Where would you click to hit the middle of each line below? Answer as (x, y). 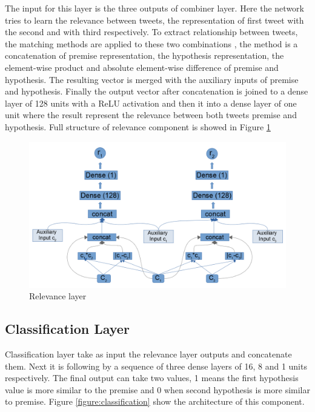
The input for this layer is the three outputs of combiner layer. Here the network (154, 8)
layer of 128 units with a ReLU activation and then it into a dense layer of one (151, 103)
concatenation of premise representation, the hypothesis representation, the (144, 55)
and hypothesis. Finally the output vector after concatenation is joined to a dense (157, 91)
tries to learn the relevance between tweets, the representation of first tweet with (154, 20)
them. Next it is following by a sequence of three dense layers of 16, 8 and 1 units (156, 366)
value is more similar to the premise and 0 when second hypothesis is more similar (157, 389)
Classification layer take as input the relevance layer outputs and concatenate (148, 354)
